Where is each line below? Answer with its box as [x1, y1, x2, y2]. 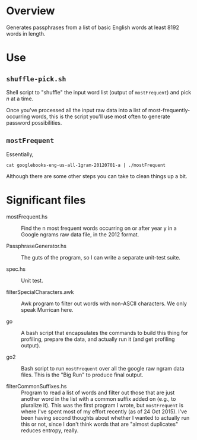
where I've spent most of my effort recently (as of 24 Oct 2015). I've [21, 408, 188, 415]
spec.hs [6, 265, 26, 273]
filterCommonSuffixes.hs [6, 382, 67, 390]
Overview [6, 4, 55, 18]
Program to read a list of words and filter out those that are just [21, 389, 175, 396]
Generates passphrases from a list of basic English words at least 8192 [6, 24, 180, 31]
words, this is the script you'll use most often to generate [31, 113, 170, 120]
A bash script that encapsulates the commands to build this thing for [21, 329, 189, 336]
